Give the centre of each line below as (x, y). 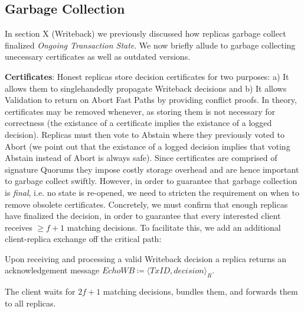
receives (19, 227)
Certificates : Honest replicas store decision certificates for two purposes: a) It (147, 76)
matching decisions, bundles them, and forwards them (200, 291)
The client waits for (40, 291)
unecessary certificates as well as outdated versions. (98, 57)
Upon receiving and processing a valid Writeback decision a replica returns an (146, 258)
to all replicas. (30, 303)
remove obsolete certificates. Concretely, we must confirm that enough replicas (146, 204)
